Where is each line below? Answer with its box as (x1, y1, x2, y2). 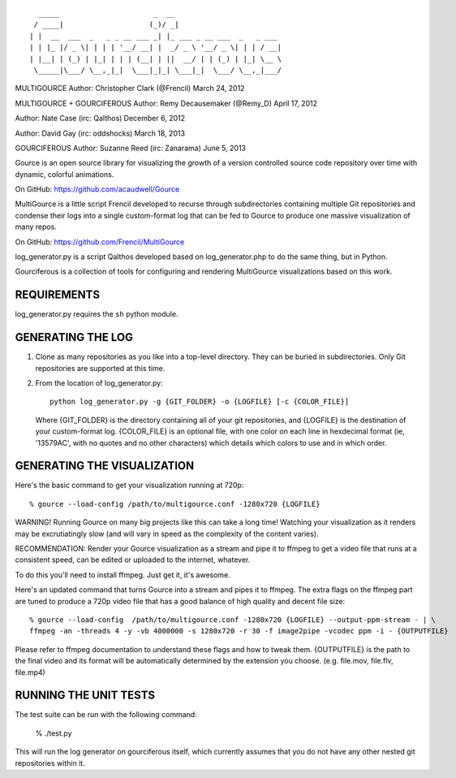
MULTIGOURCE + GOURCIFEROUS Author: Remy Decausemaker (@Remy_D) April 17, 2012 (15, 98, 318, 108)
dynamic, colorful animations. (15, 169, 114, 179)
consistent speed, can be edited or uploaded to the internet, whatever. (15, 555, 251, 564)
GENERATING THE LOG (15, 331, 134, 344)
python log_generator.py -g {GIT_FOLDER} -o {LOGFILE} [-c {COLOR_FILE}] (49, 397, 350, 406)
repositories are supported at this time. (35, 363, 166, 373)
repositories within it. (15, 758, 85, 767)
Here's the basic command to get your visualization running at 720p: (15, 480, 244, 491)
